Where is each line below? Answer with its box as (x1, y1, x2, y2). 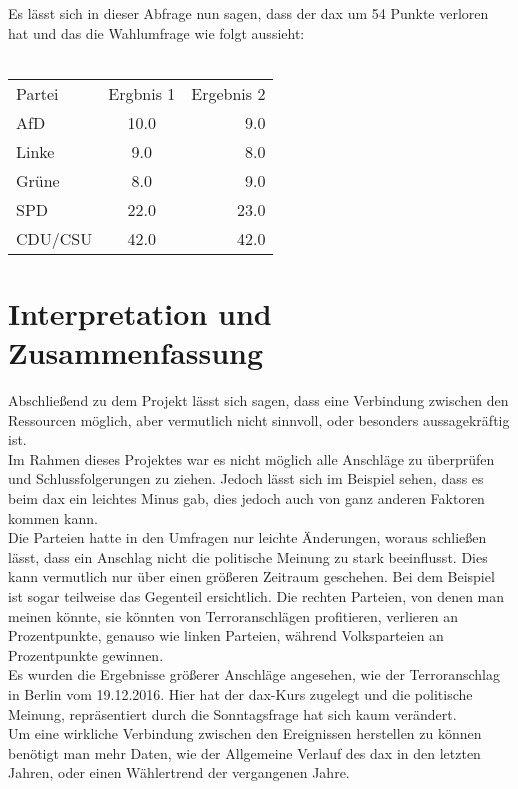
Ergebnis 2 (191, 81, 266, 105)
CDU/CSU (16, 226, 93, 250)
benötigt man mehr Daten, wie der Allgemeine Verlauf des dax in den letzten (8, 742, 481, 763)
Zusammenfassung (8, 332, 264, 373)
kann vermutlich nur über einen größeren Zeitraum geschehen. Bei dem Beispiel (8, 566, 495, 587)
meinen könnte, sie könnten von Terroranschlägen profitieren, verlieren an (8, 605, 459, 626)
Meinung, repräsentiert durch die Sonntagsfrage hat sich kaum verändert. (8, 703, 457, 724)
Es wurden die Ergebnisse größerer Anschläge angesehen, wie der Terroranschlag (8, 664, 500, 685)
